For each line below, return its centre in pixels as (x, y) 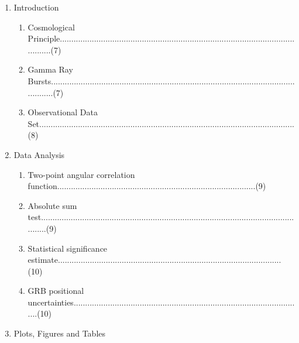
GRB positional (56, 291)
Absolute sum (52, 205)
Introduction (36, 7)
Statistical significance (68, 248)
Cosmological (51, 27)
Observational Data (63, 112)
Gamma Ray (50, 69)
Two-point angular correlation (81, 174)
